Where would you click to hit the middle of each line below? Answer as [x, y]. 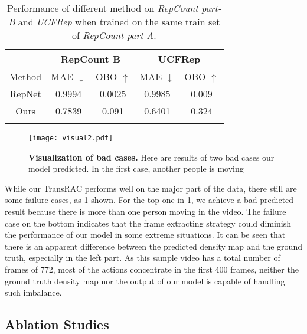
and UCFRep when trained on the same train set [119, 22]
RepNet [25, 94]
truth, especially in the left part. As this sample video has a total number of [143, 258]
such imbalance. [33, 292]
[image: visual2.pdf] [71, 138]
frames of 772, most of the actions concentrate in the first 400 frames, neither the [152, 269]
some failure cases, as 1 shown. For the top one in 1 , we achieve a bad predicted [149, 200]
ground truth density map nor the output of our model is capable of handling [145, 281]
